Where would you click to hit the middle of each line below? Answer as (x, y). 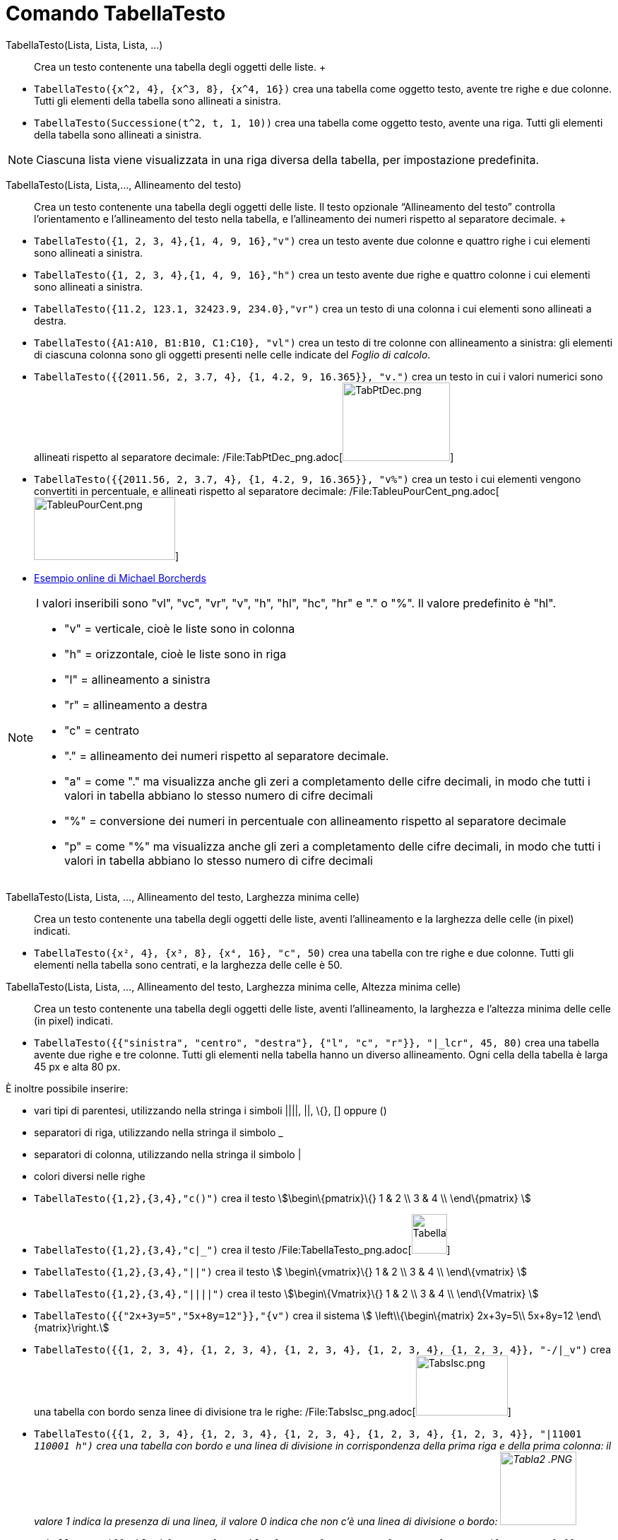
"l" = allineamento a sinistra (137, 679)
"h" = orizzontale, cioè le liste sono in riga (176, 654)
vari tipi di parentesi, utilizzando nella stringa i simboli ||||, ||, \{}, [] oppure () (210, 1110)
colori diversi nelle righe (90, 1176)
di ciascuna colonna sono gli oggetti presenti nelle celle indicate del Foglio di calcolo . (232, 354)
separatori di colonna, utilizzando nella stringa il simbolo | (168, 1154)
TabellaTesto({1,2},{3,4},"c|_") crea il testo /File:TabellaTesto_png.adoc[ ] (242, 1249)
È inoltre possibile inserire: (67, 1088)
